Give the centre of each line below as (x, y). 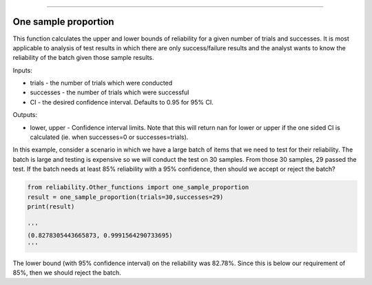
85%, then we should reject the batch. (67, 273)
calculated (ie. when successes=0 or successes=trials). (109, 137)
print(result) (51, 206)
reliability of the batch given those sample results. (83, 58)
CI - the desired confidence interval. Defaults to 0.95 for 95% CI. (122, 102)
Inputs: (22, 70)
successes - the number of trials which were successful (110, 92)
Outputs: (25, 115)
